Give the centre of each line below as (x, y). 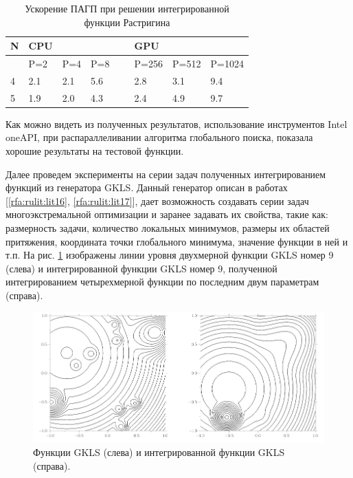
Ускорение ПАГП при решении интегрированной (127, 8)
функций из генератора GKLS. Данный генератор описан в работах (147, 187)
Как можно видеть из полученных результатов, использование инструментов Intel (176, 123)
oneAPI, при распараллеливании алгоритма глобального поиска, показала (159, 137)
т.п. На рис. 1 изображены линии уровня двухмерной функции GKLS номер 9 (170, 255)
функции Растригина (127, 22)
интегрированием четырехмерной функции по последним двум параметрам (162, 282)
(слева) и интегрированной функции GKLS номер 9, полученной (141, 268)
